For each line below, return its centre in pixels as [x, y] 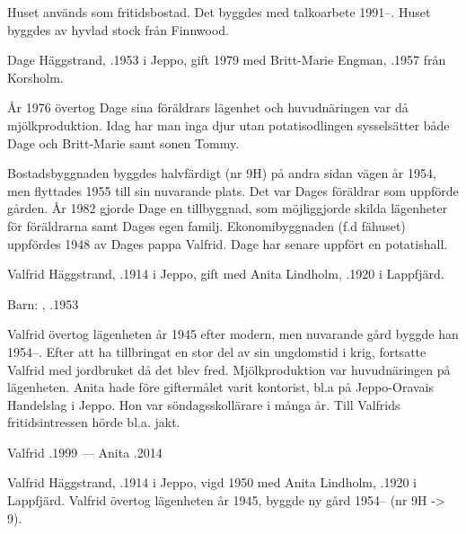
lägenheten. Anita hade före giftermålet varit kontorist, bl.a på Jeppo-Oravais [221, 387]
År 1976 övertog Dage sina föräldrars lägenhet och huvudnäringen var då [208, 107]
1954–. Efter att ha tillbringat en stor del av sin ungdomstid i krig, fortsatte [217, 351]
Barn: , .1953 [43, 303]
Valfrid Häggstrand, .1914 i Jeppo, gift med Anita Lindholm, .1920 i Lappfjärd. [226, 274]
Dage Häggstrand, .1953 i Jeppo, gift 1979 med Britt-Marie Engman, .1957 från [227, 60]
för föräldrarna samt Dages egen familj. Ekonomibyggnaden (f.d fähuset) [207, 225]
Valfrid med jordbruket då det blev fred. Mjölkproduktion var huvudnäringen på [229, 369]
